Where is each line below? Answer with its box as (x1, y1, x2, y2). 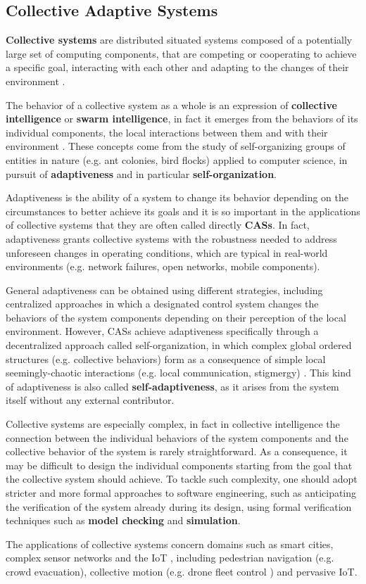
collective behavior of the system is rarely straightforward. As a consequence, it (6, 444, 348, 459)
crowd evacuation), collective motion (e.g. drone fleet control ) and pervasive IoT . (6, 564, 358, 578)
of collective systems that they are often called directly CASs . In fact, (6, 217, 310, 232)
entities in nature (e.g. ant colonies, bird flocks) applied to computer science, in (6, 152, 348, 167)
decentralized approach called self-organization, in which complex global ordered (6, 338, 352, 353)
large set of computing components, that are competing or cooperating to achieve (6, 46, 357, 61)
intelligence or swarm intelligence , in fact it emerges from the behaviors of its (6, 111, 358, 126)
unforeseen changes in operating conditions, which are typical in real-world (6, 245, 328, 260)
